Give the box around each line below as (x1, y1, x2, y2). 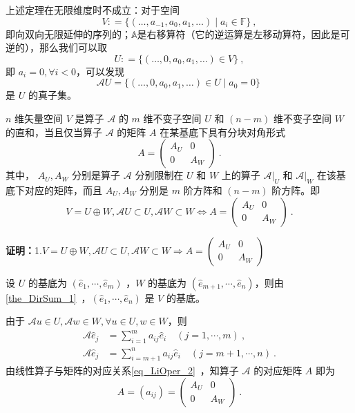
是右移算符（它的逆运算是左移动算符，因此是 (137, 26, 340, 41)
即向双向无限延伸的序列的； (6, 26, 131, 41)
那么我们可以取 (39, 40, 107, 55)
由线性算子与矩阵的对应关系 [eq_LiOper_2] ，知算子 (6, 363, 239, 378)
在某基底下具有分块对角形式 (160, 124, 286, 139)
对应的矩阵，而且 (24, 182, 102, 197)
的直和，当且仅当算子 (6, 124, 102, 139)
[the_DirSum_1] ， (6, 290, 91, 305)
